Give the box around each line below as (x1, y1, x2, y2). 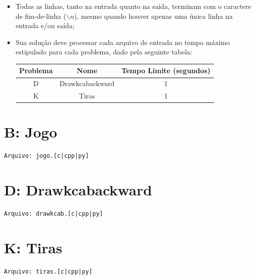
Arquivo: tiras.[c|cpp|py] (4, 268, 92, 275)
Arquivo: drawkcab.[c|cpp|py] (4, 210, 103, 218)
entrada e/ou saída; (15, 20, 75, 31)
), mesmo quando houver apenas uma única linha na (74, 10, 233, 21)
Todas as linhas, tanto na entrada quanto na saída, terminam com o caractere (15, 1, 252, 11)
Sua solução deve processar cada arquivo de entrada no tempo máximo (15, 37, 230, 47)
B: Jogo (4, 122, 57, 142)
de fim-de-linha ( (15, 10, 66, 21)
